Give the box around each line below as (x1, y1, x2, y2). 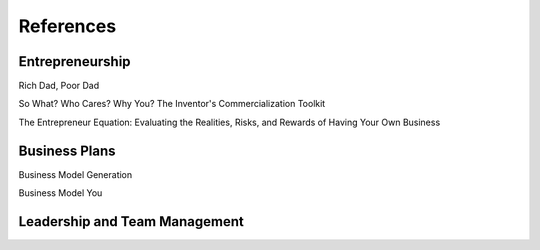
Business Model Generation (18, 168, 133, 180)
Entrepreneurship (18, 53, 131, 70)
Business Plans (18, 142, 116, 159)
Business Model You (18, 187, 103, 199)
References (18, 15, 117, 37)
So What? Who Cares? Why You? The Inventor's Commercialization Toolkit (18, 98, 326, 110)
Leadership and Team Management (18, 213, 244, 230)
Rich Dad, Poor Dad (18, 80, 100, 92)
